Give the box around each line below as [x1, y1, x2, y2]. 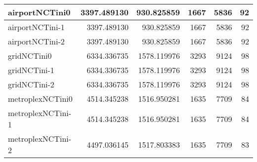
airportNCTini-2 [8, 36, 65, 47]
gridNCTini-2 [8, 79, 54, 90]
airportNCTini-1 [8, 21, 65, 33]
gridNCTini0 [8, 50, 52, 61]
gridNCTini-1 [8, 64, 54, 76]
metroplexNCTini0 [8, 93, 73, 104]
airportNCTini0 [8, 6, 71, 18]
